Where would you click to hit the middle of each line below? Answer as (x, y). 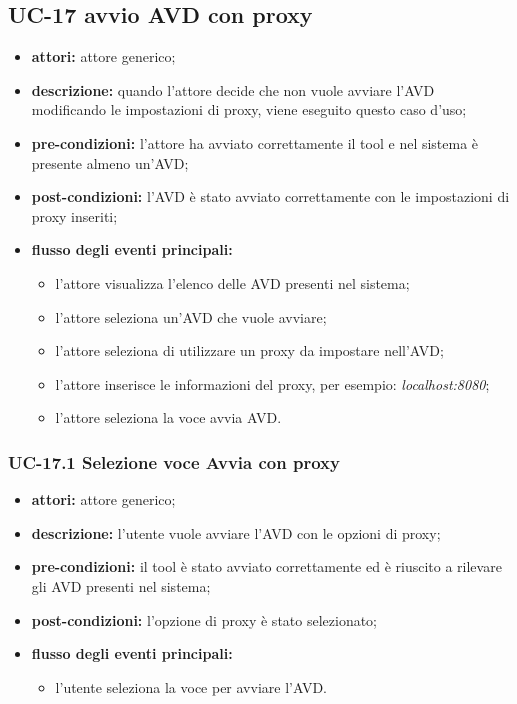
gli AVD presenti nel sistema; (121, 585)
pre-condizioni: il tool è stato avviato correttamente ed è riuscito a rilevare (266, 566)
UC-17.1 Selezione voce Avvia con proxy (174, 461)
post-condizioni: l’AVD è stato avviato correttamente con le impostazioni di (270, 196)
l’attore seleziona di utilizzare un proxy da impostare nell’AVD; (249, 350)
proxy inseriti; (74, 215)
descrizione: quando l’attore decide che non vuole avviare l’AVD (233, 89)
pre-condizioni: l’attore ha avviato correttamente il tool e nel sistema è (255, 142)
